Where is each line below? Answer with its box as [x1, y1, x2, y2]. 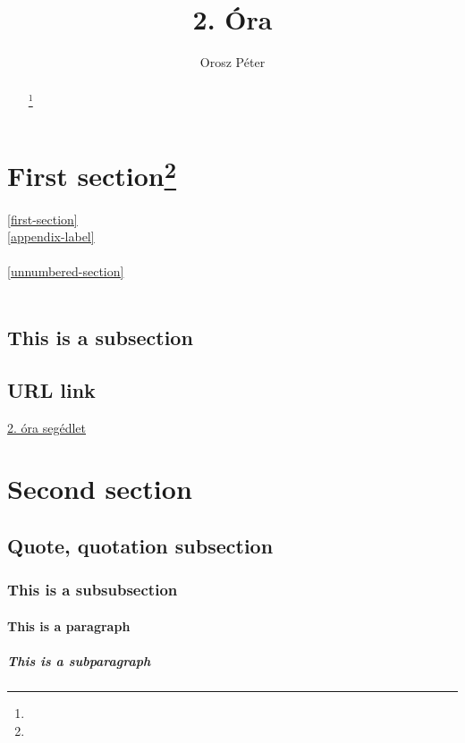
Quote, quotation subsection [7, 531, 274, 559]
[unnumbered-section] [7, 262, 124, 281]
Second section [7, 470, 192, 507]
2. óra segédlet [7, 418, 86, 436]
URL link [7, 376, 96, 403]
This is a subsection [7, 324, 193, 351]
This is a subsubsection [7, 578, 178, 601]
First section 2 [7, 154, 177, 194]
